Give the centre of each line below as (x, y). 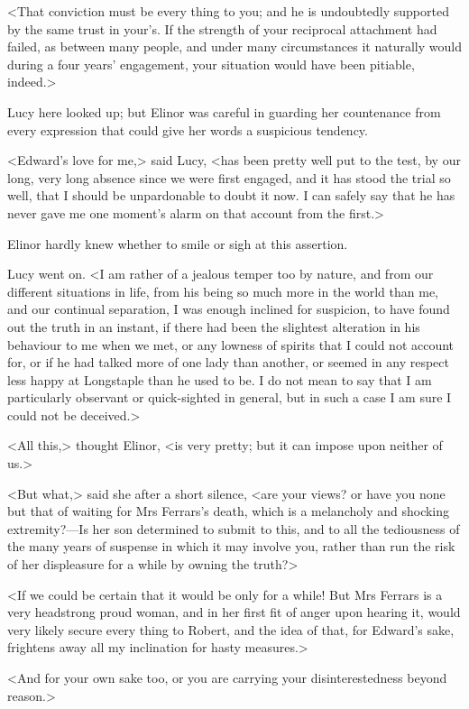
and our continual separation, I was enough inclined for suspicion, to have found (229, 309)
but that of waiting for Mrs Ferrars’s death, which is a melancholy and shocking (229, 511)
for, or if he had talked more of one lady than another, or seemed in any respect (228, 362)
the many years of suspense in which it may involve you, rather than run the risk (231, 546)
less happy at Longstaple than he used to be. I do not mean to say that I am (220, 379)
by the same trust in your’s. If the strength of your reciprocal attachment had (222, 28)
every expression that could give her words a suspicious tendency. (188, 129)
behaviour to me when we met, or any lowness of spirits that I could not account (231, 344)
